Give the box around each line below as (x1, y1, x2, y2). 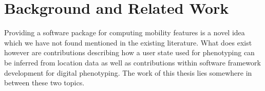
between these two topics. (4, 77, 85, 88)
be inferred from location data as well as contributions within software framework (4, 57, 261, 67)
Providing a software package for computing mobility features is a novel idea (4, 27, 245, 38)
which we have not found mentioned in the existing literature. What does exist (4, 37, 252, 48)
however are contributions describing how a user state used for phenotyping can (4, 47, 255, 58)
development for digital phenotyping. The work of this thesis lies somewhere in (4, 67, 252, 78)
